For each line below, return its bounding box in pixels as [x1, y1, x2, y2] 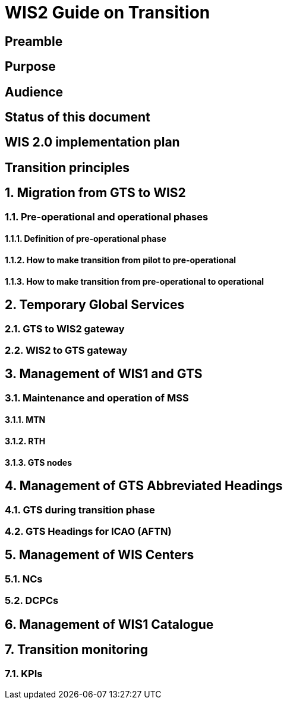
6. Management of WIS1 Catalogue [5, 616, 214, 632]
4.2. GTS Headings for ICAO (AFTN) [5, 525, 172, 538]
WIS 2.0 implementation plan [5, 135, 180, 150]
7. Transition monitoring [5, 642, 148, 658]
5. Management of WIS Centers [5, 547, 194, 563]
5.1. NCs [5, 572, 43, 585]
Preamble [5, 33, 63, 49]
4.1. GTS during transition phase [5, 503, 155, 516]
